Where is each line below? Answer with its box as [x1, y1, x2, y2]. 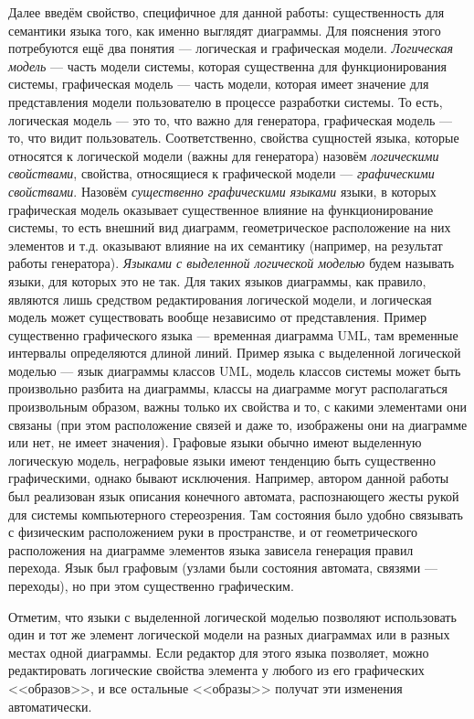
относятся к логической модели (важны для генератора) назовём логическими [8, 145, 439, 165]
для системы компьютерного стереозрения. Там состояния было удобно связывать [8, 504, 463, 523]
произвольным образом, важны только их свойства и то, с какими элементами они [8, 397, 467, 416]
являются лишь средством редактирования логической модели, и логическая [8, 289, 432, 308]
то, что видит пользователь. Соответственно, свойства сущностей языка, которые [8, 128, 459, 147]
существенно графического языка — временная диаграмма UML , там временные [8, 325, 458, 344]
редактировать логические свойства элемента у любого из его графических [8, 660, 425, 680]
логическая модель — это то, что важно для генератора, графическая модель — [8, 110, 452, 129]
